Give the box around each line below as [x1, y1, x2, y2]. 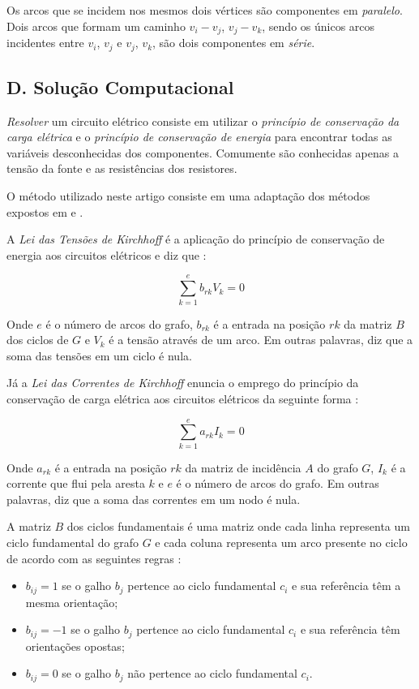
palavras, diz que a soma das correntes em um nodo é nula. [6, 490, 301, 507]
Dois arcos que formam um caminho [6, 17, 186, 34]
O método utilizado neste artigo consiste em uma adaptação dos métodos [6, 187, 370, 205]
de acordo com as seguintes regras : [6, 549, 182, 566]
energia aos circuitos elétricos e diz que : [6, 246, 207, 263]
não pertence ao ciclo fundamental [127, 665, 297, 682]
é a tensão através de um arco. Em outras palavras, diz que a [109, 331, 413, 348]
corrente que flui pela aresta [6, 475, 145, 492]
